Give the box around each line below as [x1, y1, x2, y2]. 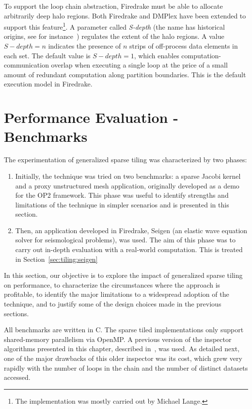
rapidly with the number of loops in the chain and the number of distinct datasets [4, 362, 248, 373]
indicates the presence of [48, 41, 121, 51]
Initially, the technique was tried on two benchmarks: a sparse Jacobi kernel [15, 170, 241, 181]
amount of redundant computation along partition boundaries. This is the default [4, 69, 246, 79]
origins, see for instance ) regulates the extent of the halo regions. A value [4, 31, 224, 41]
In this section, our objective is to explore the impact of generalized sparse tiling [4, 270, 243, 280]
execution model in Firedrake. [4, 79, 93, 89]
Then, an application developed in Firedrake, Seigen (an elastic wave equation [15, 225, 248, 235]
